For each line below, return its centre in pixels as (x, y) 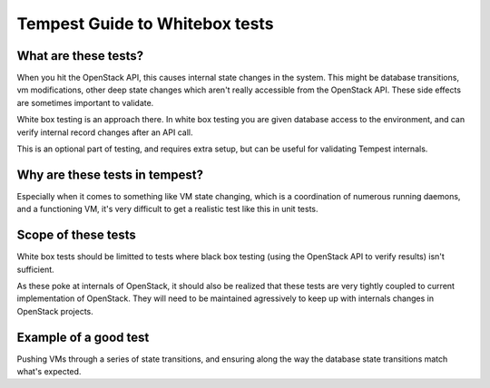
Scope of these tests (76, 235)
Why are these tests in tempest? (110, 175)
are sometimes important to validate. (85, 102)
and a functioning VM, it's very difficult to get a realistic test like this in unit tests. (167, 209)
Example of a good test (83, 337)
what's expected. (49, 372)
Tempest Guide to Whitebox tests (145, 24)
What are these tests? (80, 56)
